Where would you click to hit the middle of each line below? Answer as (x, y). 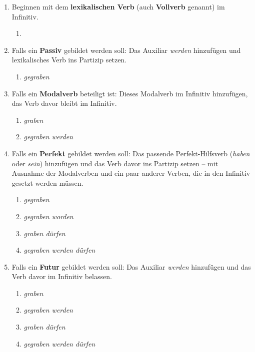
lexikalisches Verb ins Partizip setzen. (69, 60)
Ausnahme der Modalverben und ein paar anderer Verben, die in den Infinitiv (131, 173)
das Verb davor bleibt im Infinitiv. (64, 103)
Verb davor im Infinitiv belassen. (62, 276)
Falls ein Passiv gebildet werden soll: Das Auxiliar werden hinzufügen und (126, 50)
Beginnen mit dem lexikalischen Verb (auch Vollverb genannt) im (118, 6)
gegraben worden (48, 216)
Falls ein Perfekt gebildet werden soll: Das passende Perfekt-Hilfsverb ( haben (131, 153)
